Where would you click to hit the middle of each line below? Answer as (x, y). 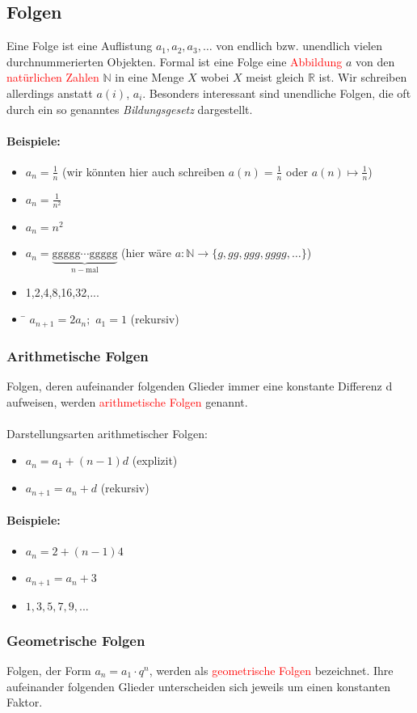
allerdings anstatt (50, 93)
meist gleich (275, 77)
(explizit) (155, 460)
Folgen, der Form (49, 670)
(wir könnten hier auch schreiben (143, 171)
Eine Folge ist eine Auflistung (80, 46)
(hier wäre (146, 253)
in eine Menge (150, 77)
